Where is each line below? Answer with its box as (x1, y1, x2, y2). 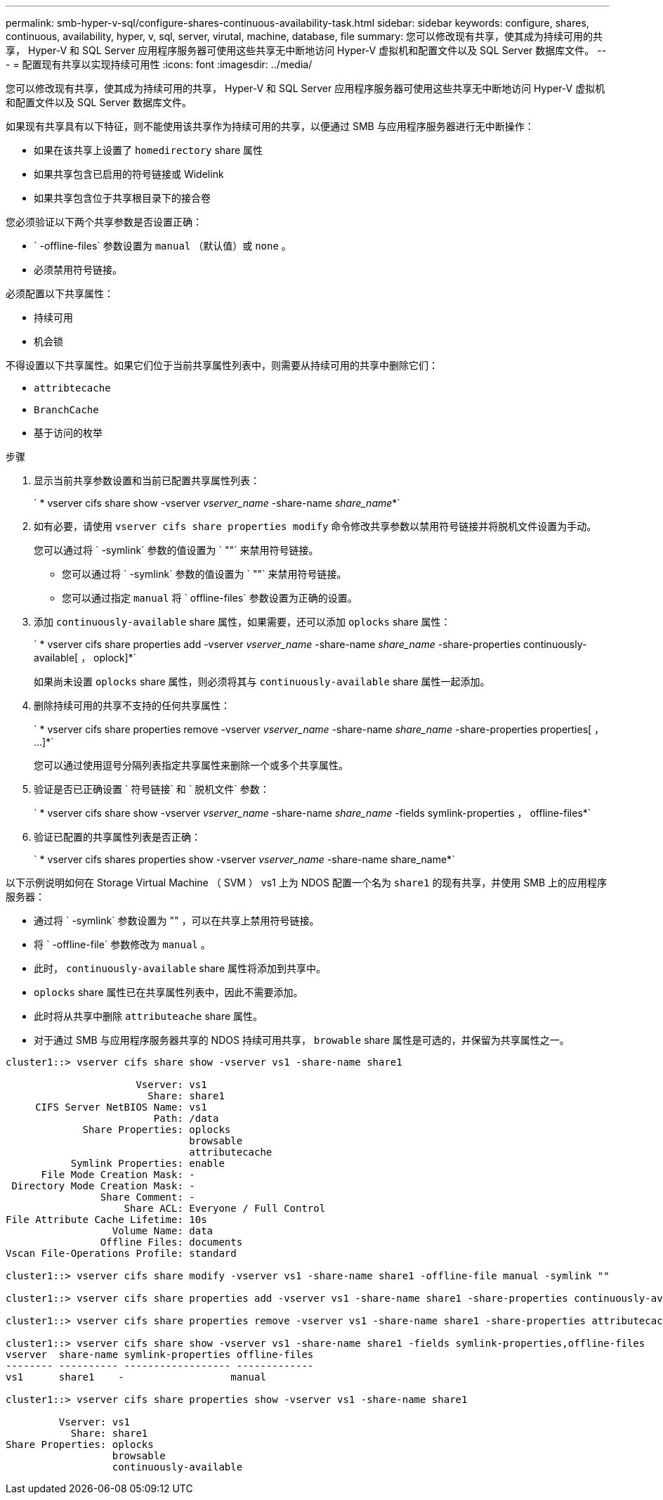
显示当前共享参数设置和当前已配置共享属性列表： (34, 474, 260, 486)
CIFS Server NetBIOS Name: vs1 (35, 1101, 207, 1113)
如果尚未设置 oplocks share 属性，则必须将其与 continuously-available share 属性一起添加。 (34, 675, 490, 687)
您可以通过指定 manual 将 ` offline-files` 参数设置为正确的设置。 (62, 592, 357, 604)
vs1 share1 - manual (6, 1371, 266, 1383)
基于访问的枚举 (34, 427, 103, 439)
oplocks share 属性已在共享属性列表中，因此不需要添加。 (34, 986, 303, 998)
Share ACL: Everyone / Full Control (124, 1203, 326, 1214)
